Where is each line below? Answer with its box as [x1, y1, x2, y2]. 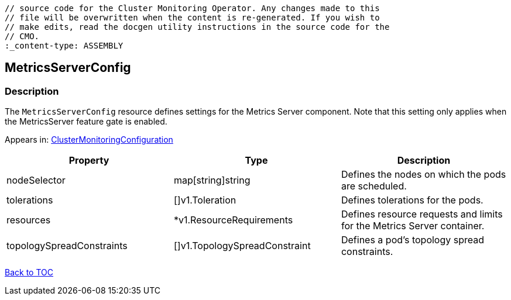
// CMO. [5, 32, 40, 41]
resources [6, 214, 51, 226]
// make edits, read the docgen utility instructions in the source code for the [5, 22, 390, 32]
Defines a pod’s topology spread [341, 234, 485, 246]
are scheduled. [341, 180, 407, 192]
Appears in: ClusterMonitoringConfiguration [5, 135, 173, 145]
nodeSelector [6, 174, 66, 187]
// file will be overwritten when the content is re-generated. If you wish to [5, 13, 380, 22]
